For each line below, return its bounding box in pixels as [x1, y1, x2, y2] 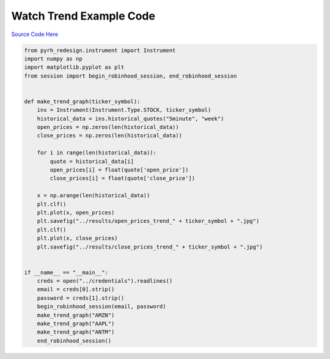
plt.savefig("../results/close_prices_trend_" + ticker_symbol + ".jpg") [37, 243, 263, 250]
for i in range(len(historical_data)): [37, 150, 157, 156]
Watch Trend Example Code [11, 9, 156, 23]
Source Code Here [11, 31, 58, 38]
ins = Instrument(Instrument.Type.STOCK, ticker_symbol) [37, 107, 211, 114]
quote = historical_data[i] [50, 158, 134, 165]
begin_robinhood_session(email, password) [37, 303, 166, 310]
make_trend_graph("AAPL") [37, 321, 115, 327]
